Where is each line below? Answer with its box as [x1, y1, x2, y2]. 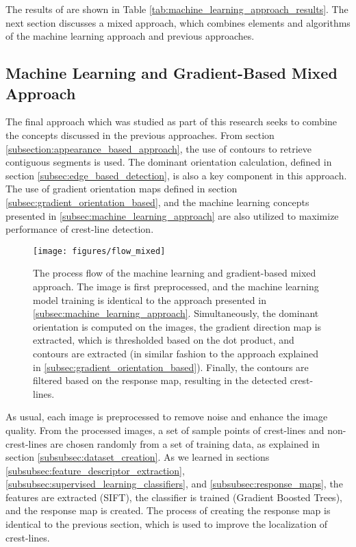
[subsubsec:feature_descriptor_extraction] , [5, 463, 185, 477]
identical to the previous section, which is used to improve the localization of [5, 517, 328, 531]
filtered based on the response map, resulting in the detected [33, 373, 288, 387]
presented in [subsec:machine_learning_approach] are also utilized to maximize [5, 208, 339, 222]
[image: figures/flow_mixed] [33, 246, 166, 256]
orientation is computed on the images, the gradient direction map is [33, 319, 322, 333]
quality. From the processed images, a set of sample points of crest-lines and [5, 422, 325, 437]
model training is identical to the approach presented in [33, 292, 266, 307]
